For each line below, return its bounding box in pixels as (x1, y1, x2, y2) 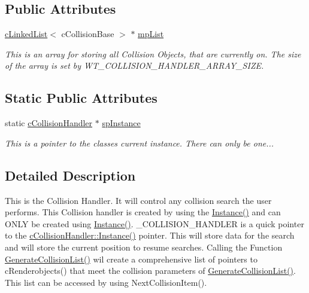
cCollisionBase (61, 28, 114, 40)
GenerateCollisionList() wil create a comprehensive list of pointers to (5, 252, 257, 265)
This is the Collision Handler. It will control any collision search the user (5, 194, 272, 206)
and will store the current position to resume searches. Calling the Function (5, 240, 283, 253)
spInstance (102, 117, 141, 129)
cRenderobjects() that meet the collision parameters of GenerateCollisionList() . (5, 264, 296, 277)
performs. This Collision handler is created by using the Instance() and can (5, 206, 281, 218)
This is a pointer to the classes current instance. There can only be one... (5, 136, 274, 149)
